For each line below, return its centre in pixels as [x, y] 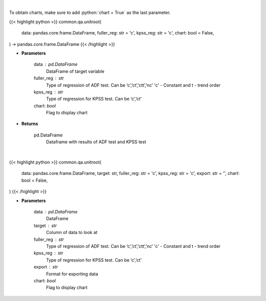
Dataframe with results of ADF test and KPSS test [96, 142]
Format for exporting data [72, 274]
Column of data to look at [72, 233]
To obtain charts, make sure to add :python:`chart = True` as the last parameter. [90, 13]
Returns [30, 124]
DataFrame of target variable [75, 71]
